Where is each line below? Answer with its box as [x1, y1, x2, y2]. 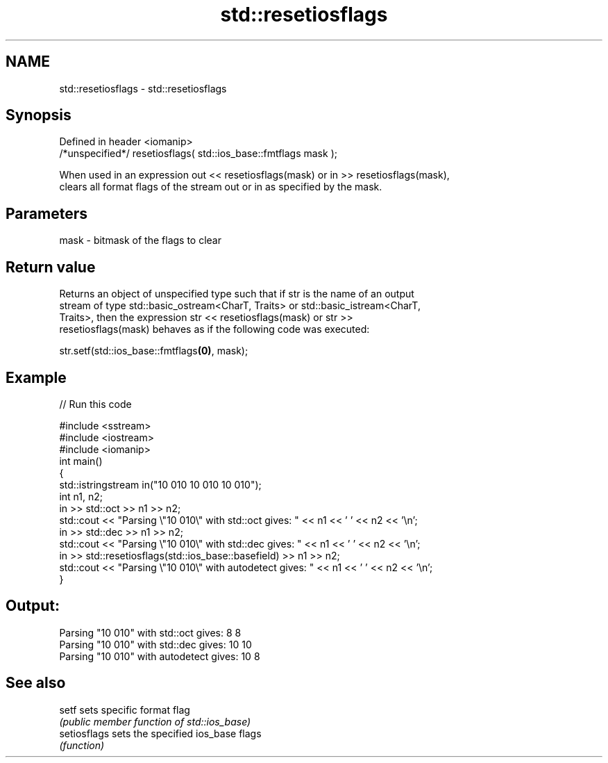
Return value [6, 258, 96, 276]
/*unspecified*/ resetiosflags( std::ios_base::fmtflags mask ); [59, 147, 337, 160]
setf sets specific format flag [59, 703, 190, 716]
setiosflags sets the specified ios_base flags [59, 727, 262, 739]
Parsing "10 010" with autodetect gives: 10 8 [59, 650, 260, 662]
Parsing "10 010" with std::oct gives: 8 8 [59, 626, 242, 639]
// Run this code [59, 397, 132, 410]
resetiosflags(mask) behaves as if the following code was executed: [59, 323, 370, 336]
